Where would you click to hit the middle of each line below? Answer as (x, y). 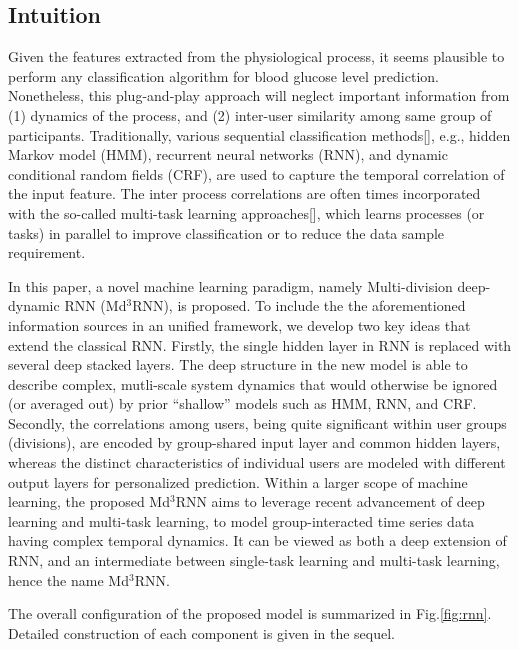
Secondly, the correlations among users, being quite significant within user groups (257, 422)
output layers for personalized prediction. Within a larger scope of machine (238, 481)
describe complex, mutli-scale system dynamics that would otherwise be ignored (253, 383)
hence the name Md (68, 579)
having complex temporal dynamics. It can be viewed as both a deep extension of (257, 540)
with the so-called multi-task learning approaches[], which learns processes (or (246, 212)
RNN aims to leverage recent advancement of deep (330, 501)
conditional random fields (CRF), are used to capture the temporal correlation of (256, 173)
